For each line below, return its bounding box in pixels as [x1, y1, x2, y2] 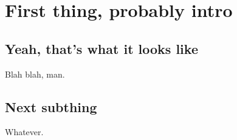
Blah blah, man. [5, 67, 65, 80]
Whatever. [5, 125, 44, 138]
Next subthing [5, 97, 97, 116]
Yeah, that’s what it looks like [5, 39, 198, 58]
